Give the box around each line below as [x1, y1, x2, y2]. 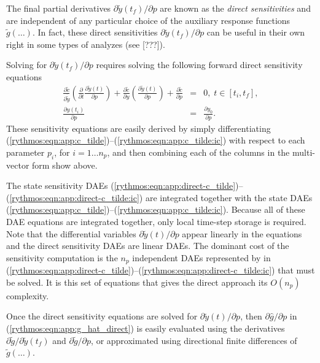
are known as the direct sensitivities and [160, 2, 311, 14]
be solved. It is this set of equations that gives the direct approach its [6, 275, 268, 288]
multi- [292, 145, 315, 158]
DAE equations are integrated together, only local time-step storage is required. [6, 215, 306, 227]
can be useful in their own [206, 26, 305, 39]
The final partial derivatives [6, 2, 111, 14]
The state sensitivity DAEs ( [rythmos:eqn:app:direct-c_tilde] [6, 179, 236, 192]
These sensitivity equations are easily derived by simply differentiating [6, 121, 271, 134]
